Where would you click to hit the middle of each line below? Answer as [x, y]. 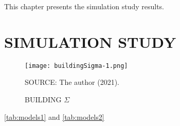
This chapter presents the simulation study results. [84, 6]
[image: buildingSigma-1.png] [76, 66]
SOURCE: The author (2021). [72, 82]
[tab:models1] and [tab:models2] [54, 116]
